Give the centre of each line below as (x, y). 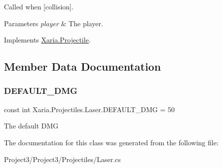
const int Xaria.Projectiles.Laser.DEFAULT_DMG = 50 (89, 109)
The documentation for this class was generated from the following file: (111, 142)
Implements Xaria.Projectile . (47, 40)
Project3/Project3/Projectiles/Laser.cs (62, 159)
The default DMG (31, 126)
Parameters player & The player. (54, 23)
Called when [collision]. (39, 6)
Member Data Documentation (83, 66)
